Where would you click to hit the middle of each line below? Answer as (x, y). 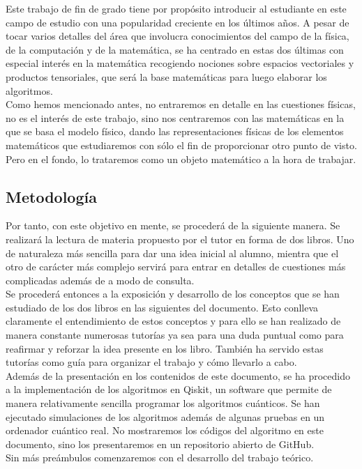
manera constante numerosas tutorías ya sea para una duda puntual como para (175, 335)
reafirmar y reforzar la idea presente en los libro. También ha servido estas (165, 348)
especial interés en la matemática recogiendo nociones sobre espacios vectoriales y (180, 63)
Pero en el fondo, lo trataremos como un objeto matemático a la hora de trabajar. (181, 159)
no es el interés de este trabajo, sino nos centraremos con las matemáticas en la (175, 117)
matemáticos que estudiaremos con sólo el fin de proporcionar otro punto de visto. (181, 145)
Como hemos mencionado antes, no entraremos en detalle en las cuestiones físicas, (181, 104)
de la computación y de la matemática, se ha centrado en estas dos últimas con (175, 49)
